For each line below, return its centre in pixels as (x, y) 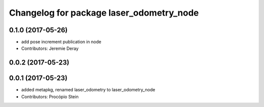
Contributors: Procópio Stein (50, 96)
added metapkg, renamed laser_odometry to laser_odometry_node (88, 90)
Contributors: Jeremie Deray (50, 48)
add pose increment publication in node (61, 42)
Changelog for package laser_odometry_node (104, 13)
